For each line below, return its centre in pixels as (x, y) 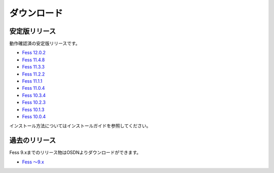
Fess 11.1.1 (32, 81)
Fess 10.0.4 (34, 116)
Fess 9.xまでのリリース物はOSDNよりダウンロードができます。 (75, 153)
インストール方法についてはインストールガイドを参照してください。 (80, 126)
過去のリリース (32, 140)
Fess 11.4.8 (33, 60)
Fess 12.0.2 (34, 53)
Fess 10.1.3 (33, 110)
